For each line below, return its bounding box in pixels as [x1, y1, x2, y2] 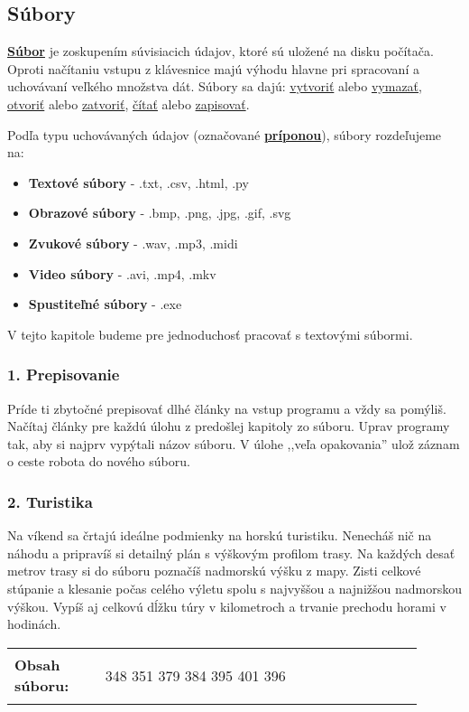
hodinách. [7, 614, 61, 633]
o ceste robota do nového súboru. [7, 452, 190, 471]
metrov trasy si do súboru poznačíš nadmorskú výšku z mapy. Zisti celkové [7, 561, 421, 580]
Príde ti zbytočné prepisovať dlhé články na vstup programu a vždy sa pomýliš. [7, 398, 446, 417]
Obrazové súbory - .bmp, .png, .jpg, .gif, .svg [28, 203, 291, 222]
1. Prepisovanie [7, 363, 120, 386]
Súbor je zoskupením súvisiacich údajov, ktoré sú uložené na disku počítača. [7, 42, 434, 61]
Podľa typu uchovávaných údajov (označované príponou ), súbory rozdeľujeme [7, 125, 442, 144]
